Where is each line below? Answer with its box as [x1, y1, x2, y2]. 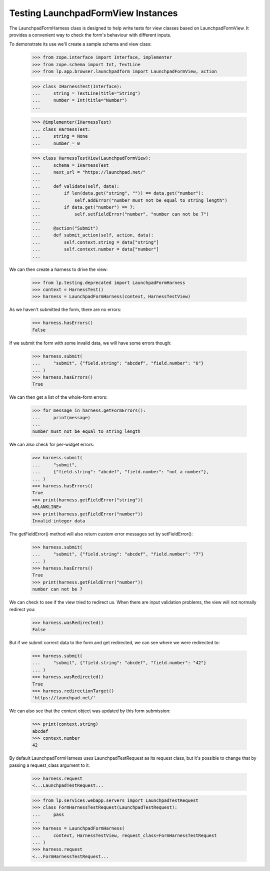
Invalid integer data [32, 518, 85, 523]
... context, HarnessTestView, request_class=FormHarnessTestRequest [32, 832, 217, 838]
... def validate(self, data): [32, 183, 119, 189]
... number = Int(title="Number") [32, 98, 127, 103]
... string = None [32, 133, 88, 139]
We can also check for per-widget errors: [9, 441, 94, 448]
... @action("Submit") [32, 225, 98, 231]
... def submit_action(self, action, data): [32, 232, 154, 238]
